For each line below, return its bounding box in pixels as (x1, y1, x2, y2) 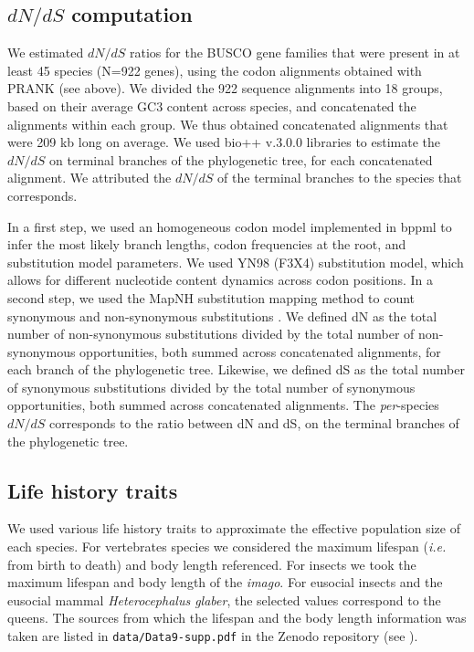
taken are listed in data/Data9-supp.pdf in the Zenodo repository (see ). (7, 626, 418, 646)
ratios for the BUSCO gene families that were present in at (130, 43, 460, 62)
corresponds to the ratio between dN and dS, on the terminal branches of (49, 414, 459, 433)
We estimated (7, 43, 84, 62)
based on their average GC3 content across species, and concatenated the (7, 96, 416, 115)
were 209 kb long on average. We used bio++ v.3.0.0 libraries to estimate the (7, 132, 441, 152)
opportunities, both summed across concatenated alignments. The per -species (7, 395, 439, 415)
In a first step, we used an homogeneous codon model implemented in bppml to (7, 216, 452, 236)
